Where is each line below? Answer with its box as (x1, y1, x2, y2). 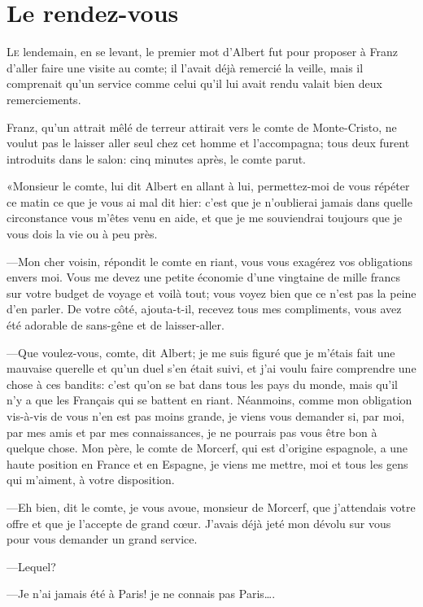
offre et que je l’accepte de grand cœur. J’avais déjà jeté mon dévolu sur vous (7, 514, 391, 531)
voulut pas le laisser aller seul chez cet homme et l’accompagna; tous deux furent (7, 134, 410, 151)
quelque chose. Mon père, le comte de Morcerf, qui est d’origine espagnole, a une (7, 439, 408, 456)
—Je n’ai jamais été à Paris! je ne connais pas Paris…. (7, 585, 276, 602)
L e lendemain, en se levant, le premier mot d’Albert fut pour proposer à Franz (7, 43, 398, 60)
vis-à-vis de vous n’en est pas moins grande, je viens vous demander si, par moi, (7, 408, 405, 424)
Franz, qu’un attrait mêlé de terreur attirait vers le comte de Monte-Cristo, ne (7, 118, 397, 135)
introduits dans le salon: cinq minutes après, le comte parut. (7, 150, 307, 167)
